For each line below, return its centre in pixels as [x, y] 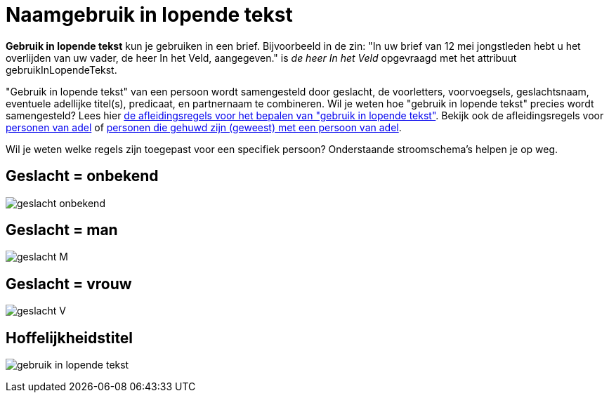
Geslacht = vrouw [69, 284]
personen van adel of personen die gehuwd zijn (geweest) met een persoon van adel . [204, 127]
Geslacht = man [62, 230]
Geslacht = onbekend [82, 176]
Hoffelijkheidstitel [70, 338]
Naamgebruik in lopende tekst [149, 15]
